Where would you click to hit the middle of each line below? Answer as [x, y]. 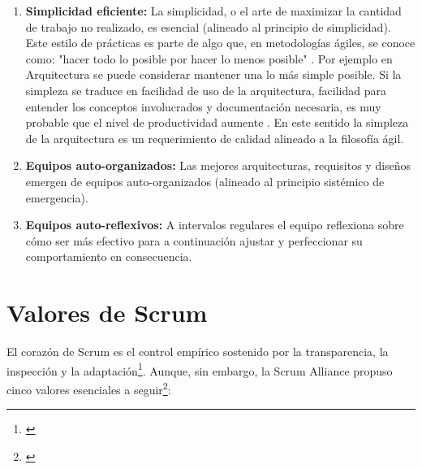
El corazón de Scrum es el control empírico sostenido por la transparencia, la [198, 352]
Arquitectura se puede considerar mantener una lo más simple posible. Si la [213, 74]
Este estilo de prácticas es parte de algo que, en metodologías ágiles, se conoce [220, 43]
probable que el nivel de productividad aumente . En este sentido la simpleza [217, 122]
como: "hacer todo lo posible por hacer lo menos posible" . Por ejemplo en [209, 58]
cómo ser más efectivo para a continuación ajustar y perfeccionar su [194, 240]
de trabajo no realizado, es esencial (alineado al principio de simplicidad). [208, 26]
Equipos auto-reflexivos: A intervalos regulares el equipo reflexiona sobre [215, 225]
